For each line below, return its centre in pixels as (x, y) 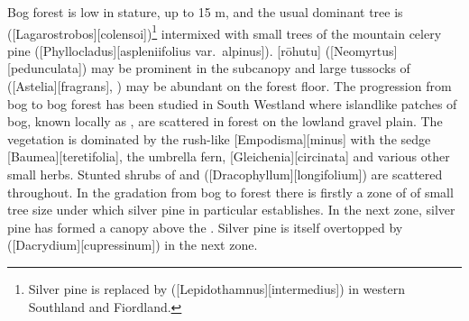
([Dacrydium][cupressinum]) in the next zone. (133, 245)
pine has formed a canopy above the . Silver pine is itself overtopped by (205, 227)
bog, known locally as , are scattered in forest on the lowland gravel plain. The (225, 121)
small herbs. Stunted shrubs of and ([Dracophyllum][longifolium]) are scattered (225, 174)
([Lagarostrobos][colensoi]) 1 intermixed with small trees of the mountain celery (225, 32)
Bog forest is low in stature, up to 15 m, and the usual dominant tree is (205, 12)
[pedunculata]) (47, 68)
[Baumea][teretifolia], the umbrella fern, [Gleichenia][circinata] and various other (229, 156)
